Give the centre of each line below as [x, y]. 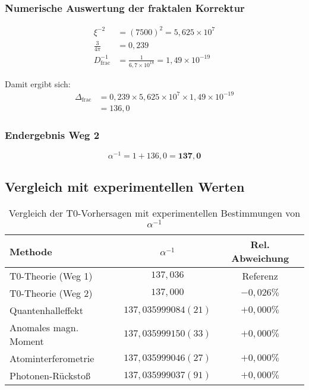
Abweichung [260, 258]
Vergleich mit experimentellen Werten [125, 186]
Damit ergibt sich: [38, 83]
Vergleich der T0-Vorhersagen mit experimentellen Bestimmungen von [154, 213]
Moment [27, 341]
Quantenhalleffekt [47, 310]
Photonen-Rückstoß [50, 376]
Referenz [260, 276]
